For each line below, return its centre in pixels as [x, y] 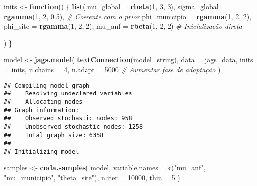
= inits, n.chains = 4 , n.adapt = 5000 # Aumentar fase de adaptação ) [112, 69]
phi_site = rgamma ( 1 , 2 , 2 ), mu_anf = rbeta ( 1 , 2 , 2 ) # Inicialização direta [123, 26]
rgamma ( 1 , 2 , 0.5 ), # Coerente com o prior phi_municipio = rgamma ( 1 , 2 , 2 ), [128, 16]
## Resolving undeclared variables [68, 94]
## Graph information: [42, 110]
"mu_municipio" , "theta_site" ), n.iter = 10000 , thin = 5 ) [92, 177]
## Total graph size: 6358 [54, 135]
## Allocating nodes [43, 102]
